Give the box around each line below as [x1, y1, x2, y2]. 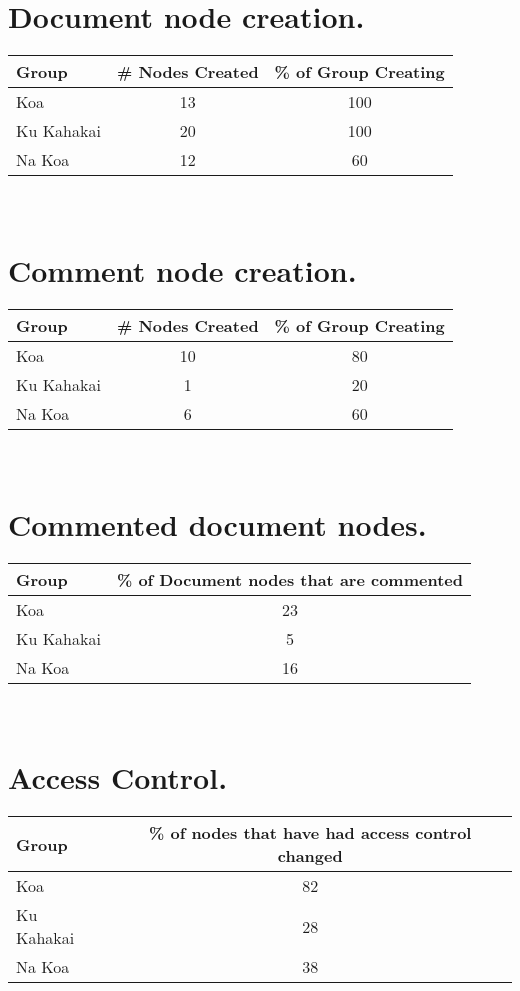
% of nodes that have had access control [149, 821, 472, 845]
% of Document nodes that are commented [116, 567, 463, 591]
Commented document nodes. [8, 503, 427, 544]
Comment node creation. [8, 249, 357, 290]
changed [277, 844, 343, 868]
